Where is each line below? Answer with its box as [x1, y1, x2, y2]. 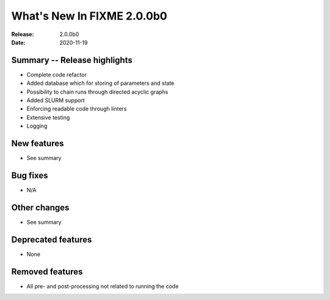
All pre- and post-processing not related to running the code [26, 282, 179, 290]
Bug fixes [11, 170, 48, 180]
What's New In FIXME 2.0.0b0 [11, 9, 167, 23]
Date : [11, 38, 26, 46]
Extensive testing [26, 114, 70, 121]
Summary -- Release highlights [11, 55, 133, 65]
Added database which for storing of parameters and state [26, 79, 175, 87]
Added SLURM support [26, 97, 85, 104]
